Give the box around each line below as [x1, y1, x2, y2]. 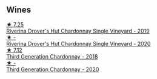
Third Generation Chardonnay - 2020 [6, 66, 99, 73]
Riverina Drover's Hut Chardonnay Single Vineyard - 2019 [6, 27, 150, 34]
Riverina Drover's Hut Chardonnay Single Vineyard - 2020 [6, 40, 151, 47]
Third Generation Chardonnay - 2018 [6, 52, 98, 60]
